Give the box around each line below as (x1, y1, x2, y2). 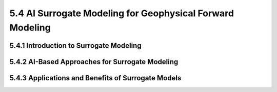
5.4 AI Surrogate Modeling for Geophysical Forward (9, 8, 234, 19)
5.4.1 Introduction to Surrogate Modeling (9, 41, 142, 50)
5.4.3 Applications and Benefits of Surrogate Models (9, 74, 182, 82)
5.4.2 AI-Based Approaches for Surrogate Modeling (9, 57, 179, 66)
